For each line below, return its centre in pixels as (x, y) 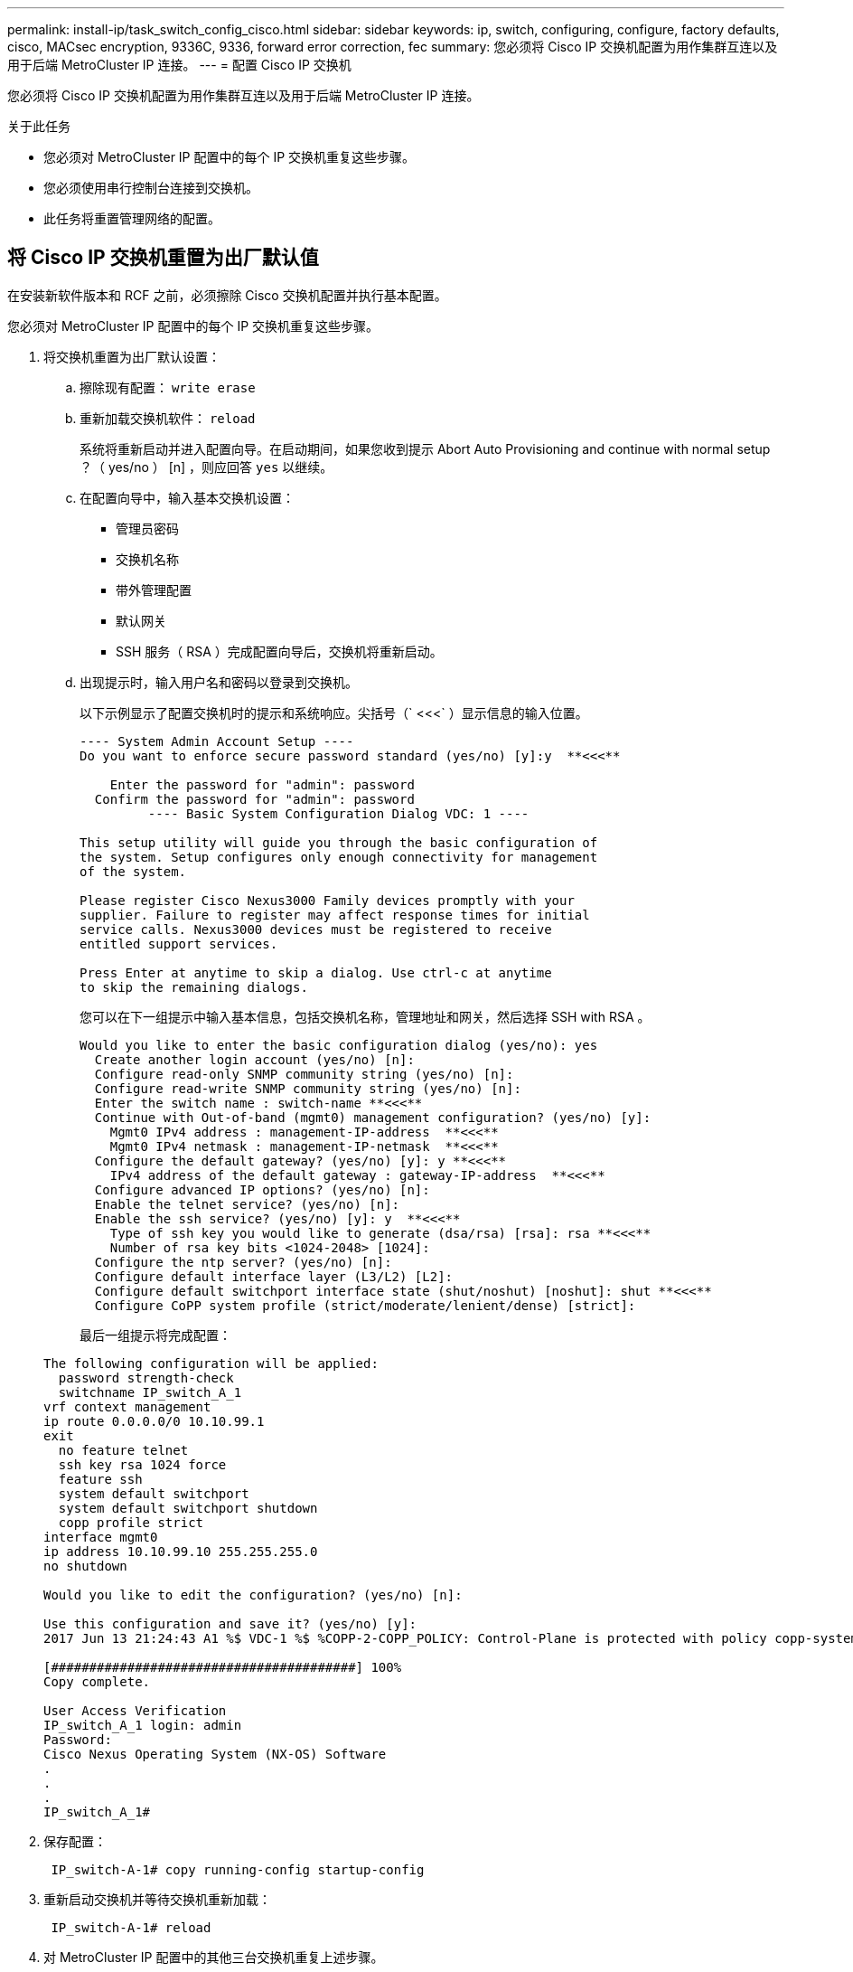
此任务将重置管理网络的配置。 (132, 218)
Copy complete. (97, 1681)
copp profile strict (131, 1522)
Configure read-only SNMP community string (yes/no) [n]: (304, 1074)
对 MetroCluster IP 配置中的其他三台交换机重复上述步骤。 (214, 1957)
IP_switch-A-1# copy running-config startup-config (238, 1869)
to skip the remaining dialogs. (194, 987)
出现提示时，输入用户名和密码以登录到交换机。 (219, 682)
